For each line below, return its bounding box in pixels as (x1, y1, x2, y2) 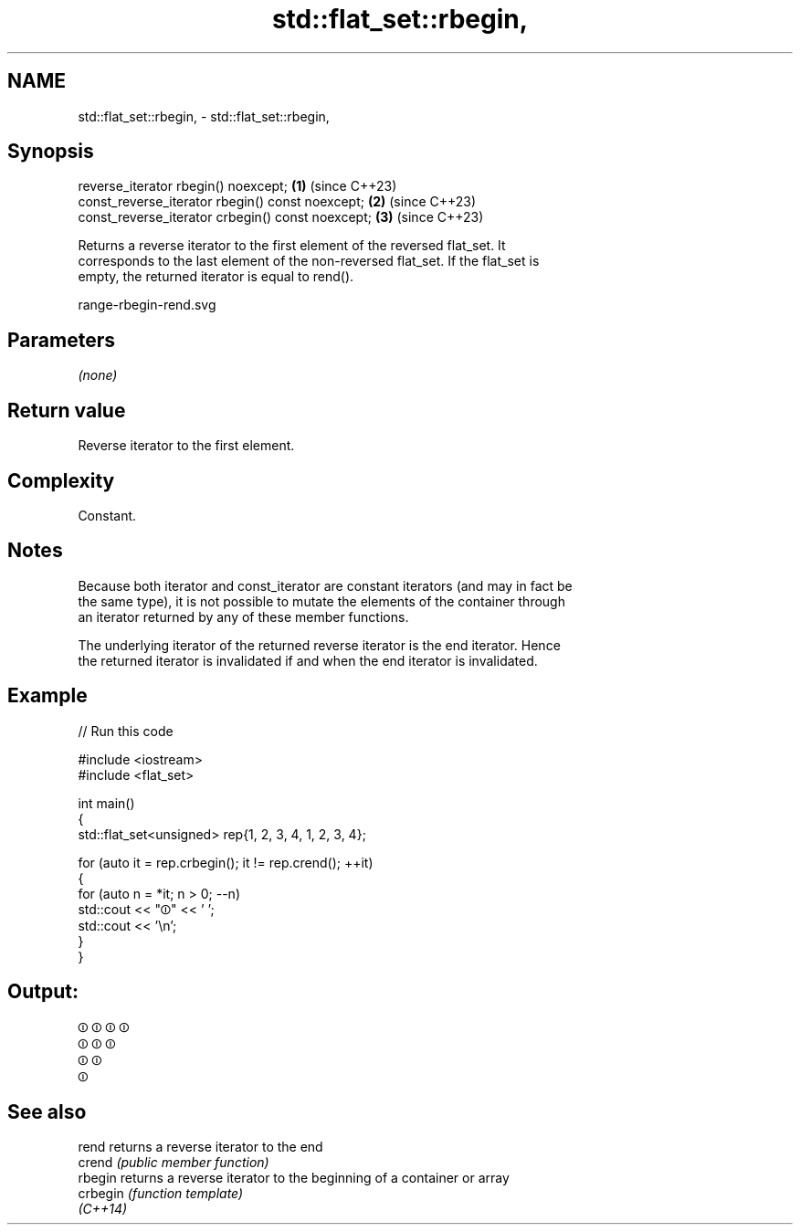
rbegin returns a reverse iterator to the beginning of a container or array (78, 1170, 510, 1186)
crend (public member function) (78, 1154, 269, 1171)
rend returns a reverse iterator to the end (78, 1139, 323, 1155)
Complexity (7, 469, 115, 492)
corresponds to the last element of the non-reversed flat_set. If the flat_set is (78, 253, 540, 269)
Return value (7, 398, 126, 422)
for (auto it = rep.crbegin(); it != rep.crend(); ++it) (78, 854, 374, 870)
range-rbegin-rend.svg (78, 297, 216, 313)
